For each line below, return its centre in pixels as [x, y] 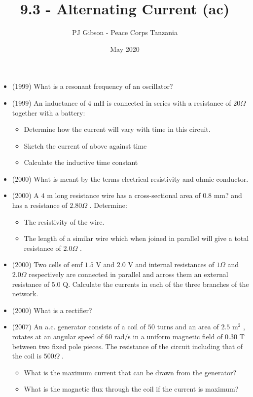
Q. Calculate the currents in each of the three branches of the [156, 284]
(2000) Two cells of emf [47, 264]
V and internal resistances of [171, 264]
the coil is [27, 356]
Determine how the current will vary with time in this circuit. [117, 129]
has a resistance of [40, 205]
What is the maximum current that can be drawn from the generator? [130, 372]
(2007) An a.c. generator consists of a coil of [79, 327]
